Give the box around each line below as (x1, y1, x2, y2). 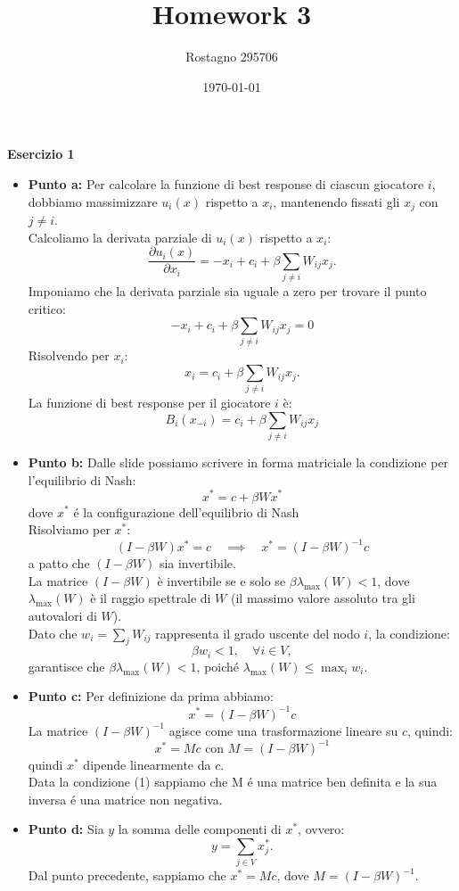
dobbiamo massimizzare (28, 192, 158, 210)
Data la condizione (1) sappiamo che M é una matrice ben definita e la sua (28, 772, 438, 791)
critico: (28, 299, 66, 318)
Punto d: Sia (28, 820, 104, 838)
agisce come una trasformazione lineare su (168, 721, 398, 739)
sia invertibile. (159, 554, 236, 573)
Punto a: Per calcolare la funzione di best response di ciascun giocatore (28, 174, 424, 193)
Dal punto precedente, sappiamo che (28, 866, 226, 885)
